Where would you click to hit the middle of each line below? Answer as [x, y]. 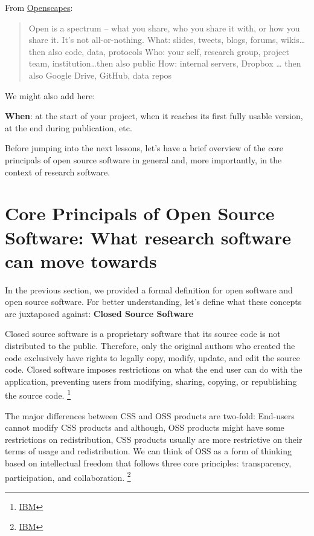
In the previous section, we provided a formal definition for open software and [149, 289]
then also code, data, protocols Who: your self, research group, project [159, 51]
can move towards [81, 260]
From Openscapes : [39, 7]
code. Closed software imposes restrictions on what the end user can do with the [154, 369]
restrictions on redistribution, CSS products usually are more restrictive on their [154, 439]
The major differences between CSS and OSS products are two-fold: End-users [150, 415]
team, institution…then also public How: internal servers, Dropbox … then [165, 63]
